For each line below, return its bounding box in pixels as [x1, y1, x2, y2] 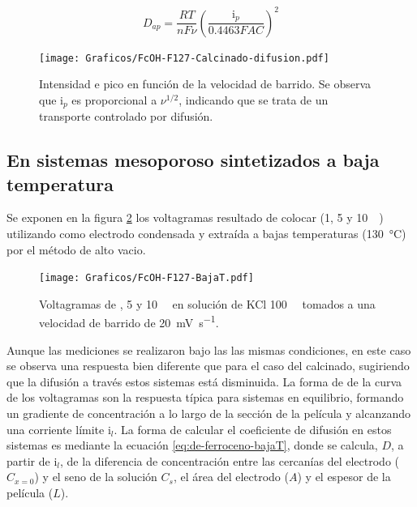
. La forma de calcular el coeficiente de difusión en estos [114, 420, 392, 437]
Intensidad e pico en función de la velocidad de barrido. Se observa [39, 75, 372, 92]
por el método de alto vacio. [6, 241, 146, 258]
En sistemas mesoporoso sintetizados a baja [6, 147, 380, 173]
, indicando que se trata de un [178, 91, 329, 108]
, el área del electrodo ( [173, 468, 289, 485]
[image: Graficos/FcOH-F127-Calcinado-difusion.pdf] [39, 52, 329, 64]
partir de [6, 452, 50, 469]
